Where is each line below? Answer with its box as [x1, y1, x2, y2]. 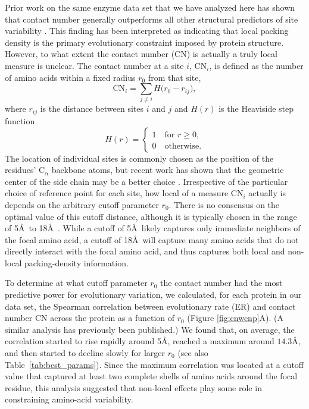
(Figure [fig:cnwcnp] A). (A [187, 312, 284, 324]
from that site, [148, 71, 201, 83]
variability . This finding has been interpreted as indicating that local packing [5, 24, 289, 37]
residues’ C [5, 163, 45, 176]
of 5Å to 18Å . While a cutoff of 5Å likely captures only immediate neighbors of [5, 222, 301, 234]
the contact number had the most [160, 276, 283, 289]
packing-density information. [24, 256, 129, 269]
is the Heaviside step [219, 102, 294, 115]
